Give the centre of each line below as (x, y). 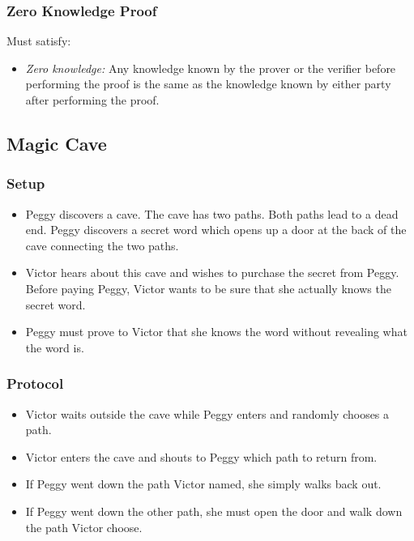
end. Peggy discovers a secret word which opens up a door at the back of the (216, 230)
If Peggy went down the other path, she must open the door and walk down (214, 511)
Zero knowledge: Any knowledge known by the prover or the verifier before (211, 68)
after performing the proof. (92, 100)
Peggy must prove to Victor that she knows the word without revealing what (216, 332)
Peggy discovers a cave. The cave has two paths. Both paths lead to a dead (212, 213)
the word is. (55, 347)
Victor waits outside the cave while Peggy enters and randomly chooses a (207, 413)
